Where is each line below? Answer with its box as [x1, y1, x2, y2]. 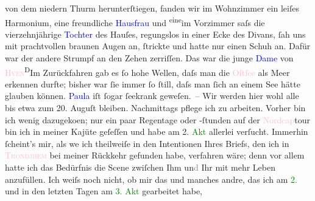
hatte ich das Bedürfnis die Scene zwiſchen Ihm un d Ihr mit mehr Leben [5, 161, 275, 174]
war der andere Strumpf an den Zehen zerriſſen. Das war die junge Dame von [5, 52, 294, 64]
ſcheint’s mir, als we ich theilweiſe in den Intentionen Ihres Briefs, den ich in [5, 137, 289, 149]
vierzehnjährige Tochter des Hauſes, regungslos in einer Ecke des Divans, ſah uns [5, 27, 306, 40]
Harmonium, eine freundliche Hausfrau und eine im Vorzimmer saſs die [5, 14, 265, 29]
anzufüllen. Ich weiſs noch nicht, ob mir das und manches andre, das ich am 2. [5, 172, 297, 185]
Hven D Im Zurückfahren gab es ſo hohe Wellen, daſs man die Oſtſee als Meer [5, 64, 290, 78]
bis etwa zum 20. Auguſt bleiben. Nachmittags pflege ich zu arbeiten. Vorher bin [5, 101, 306, 114]
